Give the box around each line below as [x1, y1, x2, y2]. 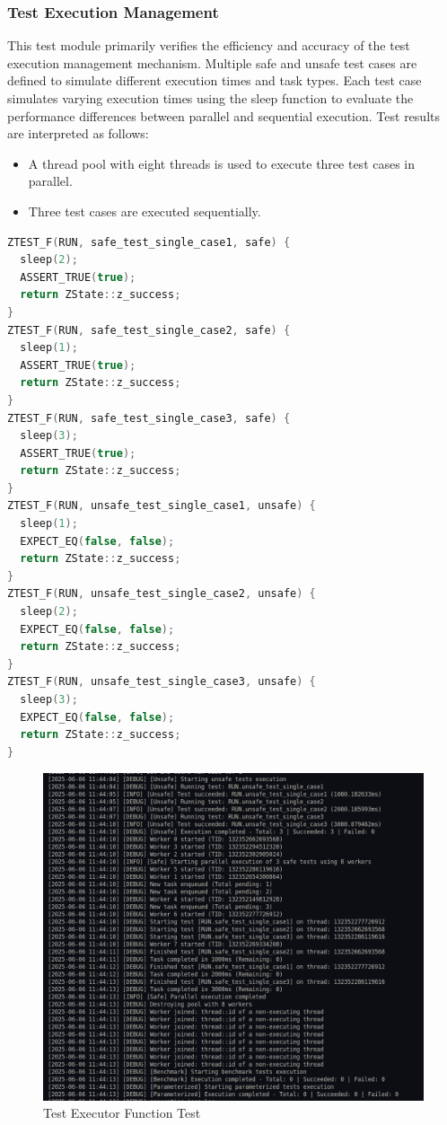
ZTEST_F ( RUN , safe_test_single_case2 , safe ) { [7, 323, 291, 337]
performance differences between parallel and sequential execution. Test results [7, 106, 440, 125]
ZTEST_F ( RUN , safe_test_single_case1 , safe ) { [7, 235, 291, 249]
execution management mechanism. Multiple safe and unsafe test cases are [7, 53, 417, 72]
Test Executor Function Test [43, 1103, 201, 1122]
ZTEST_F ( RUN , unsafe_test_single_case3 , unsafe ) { [7, 675, 316, 689]
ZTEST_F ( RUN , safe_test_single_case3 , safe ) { [7, 411, 291, 425]
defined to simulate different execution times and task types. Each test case [7, 71, 422, 90]
